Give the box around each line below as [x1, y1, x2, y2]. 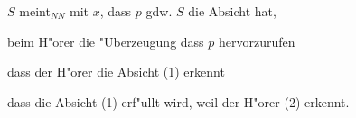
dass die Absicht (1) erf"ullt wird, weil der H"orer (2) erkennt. [7, 92, 350, 111]
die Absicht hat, [188, 2, 276, 20]
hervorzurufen [219, 32, 295, 50]
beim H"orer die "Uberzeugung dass [7, 32, 204, 50]
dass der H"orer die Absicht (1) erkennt [7, 62, 225, 81]
